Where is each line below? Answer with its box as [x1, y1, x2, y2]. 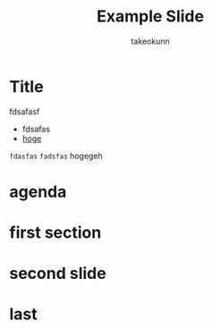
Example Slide [97, 6, 204, 27]
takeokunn [131, 36, 170, 46]
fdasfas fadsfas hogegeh [9, 150, 103, 161]
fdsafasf [9, 105, 40, 117]
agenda [9, 181, 67, 202]
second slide [9, 264, 106, 283]
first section [9, 223, 102, 243]
